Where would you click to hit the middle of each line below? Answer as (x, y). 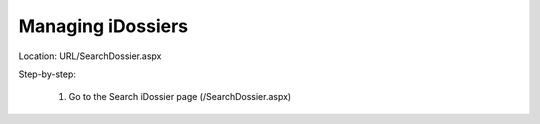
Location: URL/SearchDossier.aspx (90, 56)
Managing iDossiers (103, 26)
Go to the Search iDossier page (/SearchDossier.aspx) (180, 97)
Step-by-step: (47, 74)
